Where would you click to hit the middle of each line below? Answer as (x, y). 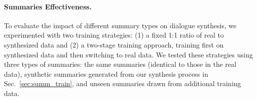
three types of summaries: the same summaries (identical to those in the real (120, 64)
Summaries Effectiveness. (48, 6)
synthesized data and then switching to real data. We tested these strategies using (128, 54)
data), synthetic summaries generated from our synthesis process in (106, 74)
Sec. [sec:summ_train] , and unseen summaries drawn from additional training (123, 83)
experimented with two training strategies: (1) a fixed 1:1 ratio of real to (114, 35)
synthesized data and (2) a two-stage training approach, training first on (114, 44)
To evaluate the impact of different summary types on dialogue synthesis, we (120, 25)
